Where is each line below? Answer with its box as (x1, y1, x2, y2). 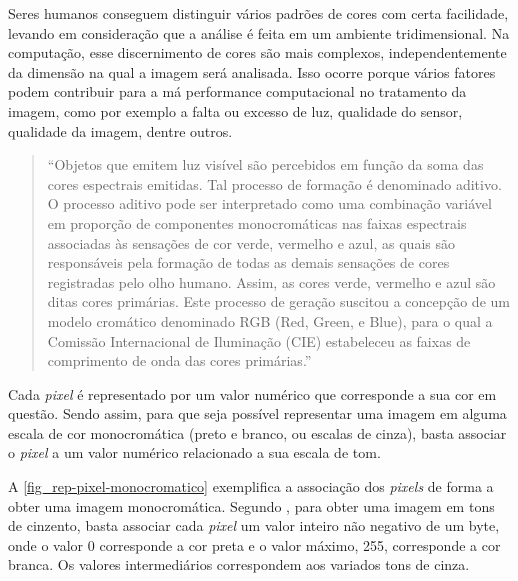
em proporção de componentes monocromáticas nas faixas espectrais (47, 212, 467, 233)
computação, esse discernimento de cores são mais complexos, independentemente (8, 42, 507, 63)
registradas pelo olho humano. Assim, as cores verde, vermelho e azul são (47, 271, 496, 292)
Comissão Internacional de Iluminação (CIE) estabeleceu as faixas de (47, 330, 471, 351)
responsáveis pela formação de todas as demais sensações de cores (47, 252, 450, 273)
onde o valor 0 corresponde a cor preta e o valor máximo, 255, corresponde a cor (8, 534, 501, 555)
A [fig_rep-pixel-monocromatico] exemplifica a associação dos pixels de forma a (8, 476, 494, 497)
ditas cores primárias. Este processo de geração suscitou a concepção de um (47, 291, 510, 312)
